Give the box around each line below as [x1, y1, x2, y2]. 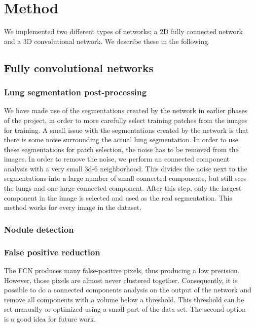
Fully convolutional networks [4, 60, 153, 75]
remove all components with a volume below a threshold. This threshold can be [4, 294, 244, 304]
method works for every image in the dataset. [4, 202, 142, 212]
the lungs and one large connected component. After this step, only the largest [4, 183, 242, 193]
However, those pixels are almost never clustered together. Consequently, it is [4, 275, 238, 285]
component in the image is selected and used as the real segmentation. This [4, 192, 232, 203]
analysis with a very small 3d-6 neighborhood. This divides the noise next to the [4, 163, 247, 173]
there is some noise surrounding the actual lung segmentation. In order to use [4, 134, 239, 145]
